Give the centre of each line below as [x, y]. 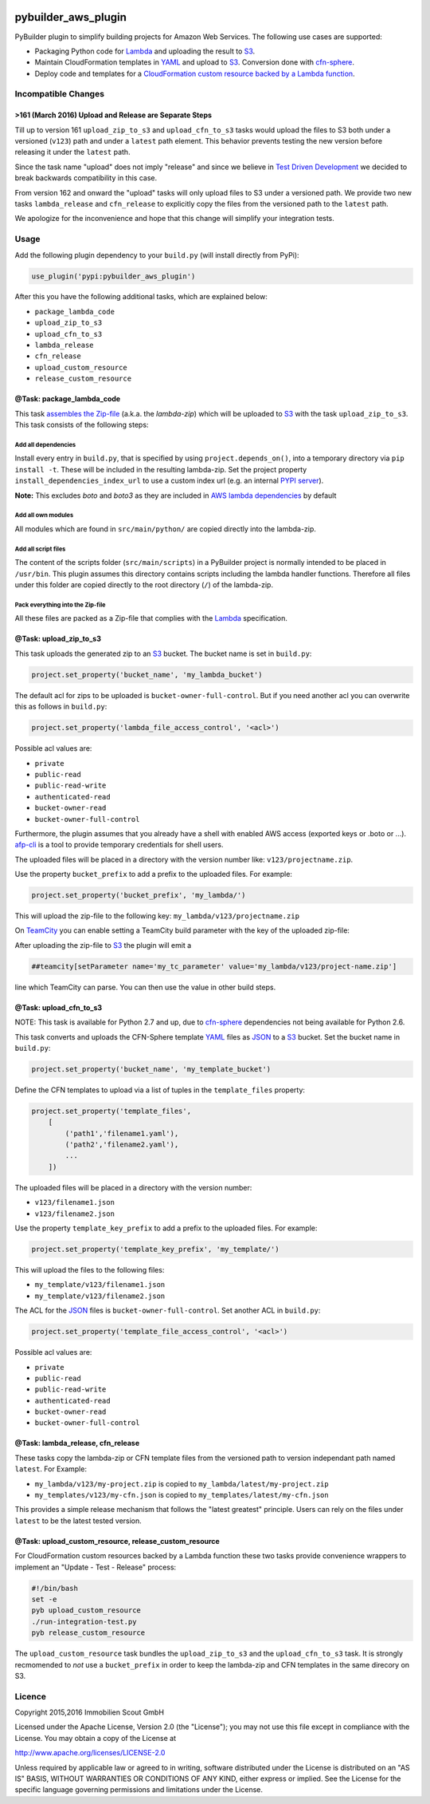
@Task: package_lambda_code [68, 399]
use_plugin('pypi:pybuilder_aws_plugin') [113, 276]
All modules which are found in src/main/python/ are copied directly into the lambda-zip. [165, 529]
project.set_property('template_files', [111, 1111]
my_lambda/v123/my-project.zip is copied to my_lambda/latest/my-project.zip [182, 1483]
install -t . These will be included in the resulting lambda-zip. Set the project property [161, 469]
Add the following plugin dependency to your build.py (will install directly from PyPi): [157, 255]
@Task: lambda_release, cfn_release [77, 1443]
